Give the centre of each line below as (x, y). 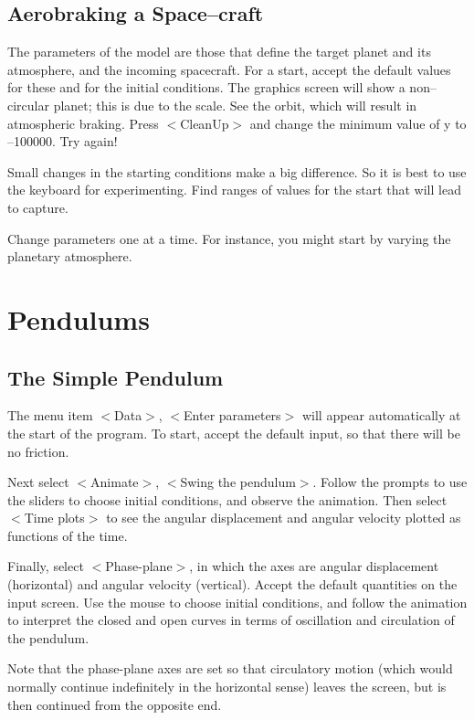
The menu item (50, 415)
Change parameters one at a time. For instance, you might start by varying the (229, 238)
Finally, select (46, 566)
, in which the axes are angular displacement (314, 566)
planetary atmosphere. (70, 256)
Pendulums (79, 318)
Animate (115, 482)
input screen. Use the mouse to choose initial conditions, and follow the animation (237, 602)
